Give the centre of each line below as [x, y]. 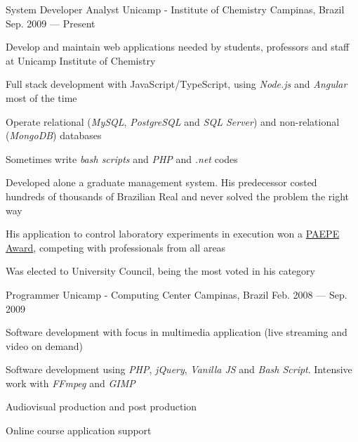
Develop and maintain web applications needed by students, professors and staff [178, 47]
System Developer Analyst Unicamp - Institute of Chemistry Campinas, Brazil [175, 9]
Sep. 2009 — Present [51, 23]
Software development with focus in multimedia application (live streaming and [177, 332]
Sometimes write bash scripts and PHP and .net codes [122, 158]
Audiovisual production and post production [101, 407]
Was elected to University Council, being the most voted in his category [160, 271]
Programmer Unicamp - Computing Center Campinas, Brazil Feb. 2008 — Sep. [177, 294]
